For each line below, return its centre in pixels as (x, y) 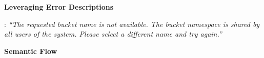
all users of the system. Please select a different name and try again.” (113, 34)
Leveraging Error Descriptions (59, 7)
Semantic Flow (31, 51)
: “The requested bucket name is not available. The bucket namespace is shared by (132, 24)
